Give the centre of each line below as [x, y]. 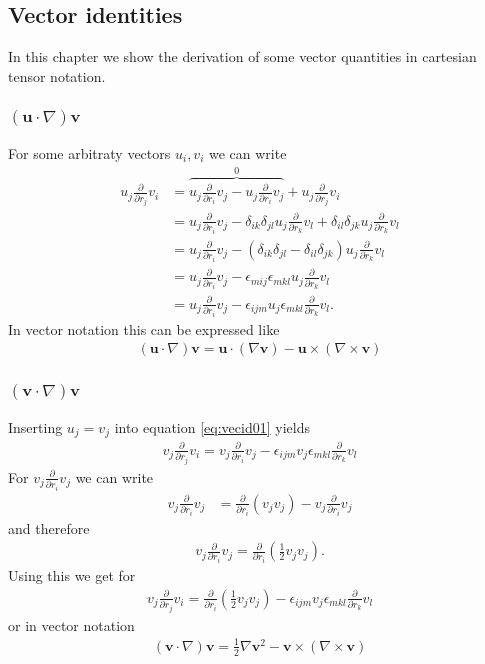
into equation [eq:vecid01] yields [212, 426]
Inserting [35, 426]
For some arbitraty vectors [89, 152]
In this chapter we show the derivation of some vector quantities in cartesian [242, 56]
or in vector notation [71, 624]
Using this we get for [72, 575]
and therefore [49, 527]
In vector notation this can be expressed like [144, 328]
